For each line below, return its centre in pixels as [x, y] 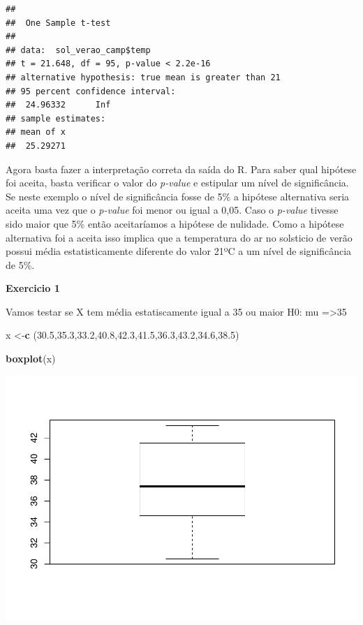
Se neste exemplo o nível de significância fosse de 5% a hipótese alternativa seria [178, 196]
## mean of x [36, 132]
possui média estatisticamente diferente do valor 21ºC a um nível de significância [179, 251]
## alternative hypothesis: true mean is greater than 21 [143, 77]
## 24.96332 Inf [58, 105]
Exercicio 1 [33, 288]
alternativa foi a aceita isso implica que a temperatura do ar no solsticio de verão [179, 237]
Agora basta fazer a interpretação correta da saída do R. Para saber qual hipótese [181, 169]
